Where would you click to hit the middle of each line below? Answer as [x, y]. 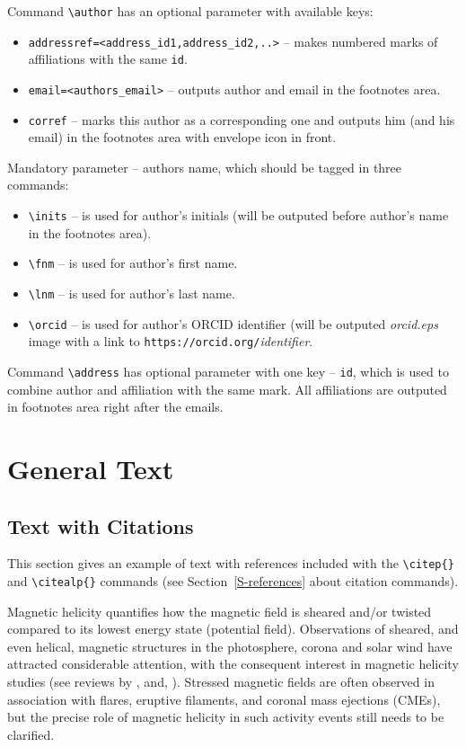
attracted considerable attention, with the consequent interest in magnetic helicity [233, 664]
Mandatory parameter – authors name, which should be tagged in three [205, 167]
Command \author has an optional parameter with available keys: [190, 11]
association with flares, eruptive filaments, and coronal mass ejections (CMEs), [224, 699]
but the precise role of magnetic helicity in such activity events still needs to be [226, 717]
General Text [91, 468]
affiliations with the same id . [108, 59]
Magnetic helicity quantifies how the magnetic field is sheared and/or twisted [220, 611]
